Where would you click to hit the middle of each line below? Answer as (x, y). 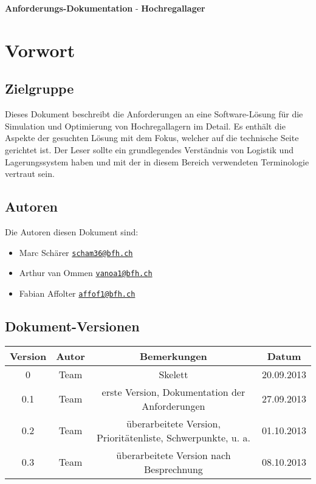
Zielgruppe (39, 88)
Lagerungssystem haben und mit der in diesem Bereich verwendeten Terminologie (157, 161)
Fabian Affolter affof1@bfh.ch (77, 293)
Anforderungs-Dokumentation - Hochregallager (105, 8)
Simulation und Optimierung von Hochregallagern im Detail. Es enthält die (145, 126)
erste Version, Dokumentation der (173, 392)
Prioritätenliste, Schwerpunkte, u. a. (173, 437)
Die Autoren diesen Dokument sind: (72, 231)
